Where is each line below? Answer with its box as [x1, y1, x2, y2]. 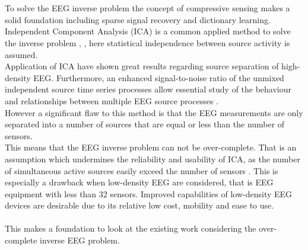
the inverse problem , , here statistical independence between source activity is [5, 36, 290, 49]
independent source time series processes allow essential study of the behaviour [5, 83, 292, 95]
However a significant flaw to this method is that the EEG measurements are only [5, 106, 303, 118]
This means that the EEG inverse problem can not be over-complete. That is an [5, 141, 297, 153]
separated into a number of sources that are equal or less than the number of [5, 118, 285, 130]
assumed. [5, 48, 38, 60]
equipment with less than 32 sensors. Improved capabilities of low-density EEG [5, 187, 293, 200]
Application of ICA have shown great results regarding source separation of [5, 60, 279, 72]
